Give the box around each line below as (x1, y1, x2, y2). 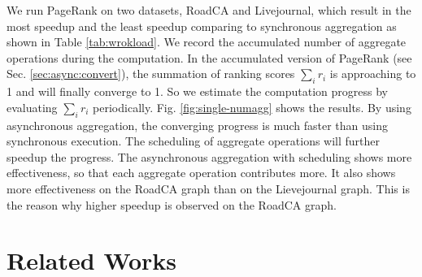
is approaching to (329, 65, 416, 82)
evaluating (7, 98, 58, 115)
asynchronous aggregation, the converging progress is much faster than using (7, 116, 388, 133)
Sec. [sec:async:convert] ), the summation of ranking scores (7, 65, 295, 82)
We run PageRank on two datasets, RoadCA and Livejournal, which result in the (7, 2, 411, 18)
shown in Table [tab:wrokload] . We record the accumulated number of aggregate (7, 33, 407, 50)
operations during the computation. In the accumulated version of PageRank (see (7, 49, 412, 66)
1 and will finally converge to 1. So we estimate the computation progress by (7, 83, 388, 100)
